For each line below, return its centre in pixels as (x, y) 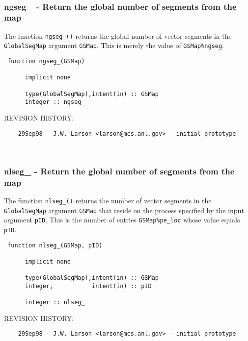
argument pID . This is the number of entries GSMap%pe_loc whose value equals (122, 220)
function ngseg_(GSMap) (46, 61)
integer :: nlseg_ (55, 303)
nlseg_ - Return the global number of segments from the (119, 171)
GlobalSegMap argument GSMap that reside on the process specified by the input (124, 210)
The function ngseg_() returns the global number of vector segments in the (118, 36)
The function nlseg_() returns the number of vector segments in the (108, 200)
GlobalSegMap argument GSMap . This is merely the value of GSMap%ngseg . (114, 45)
